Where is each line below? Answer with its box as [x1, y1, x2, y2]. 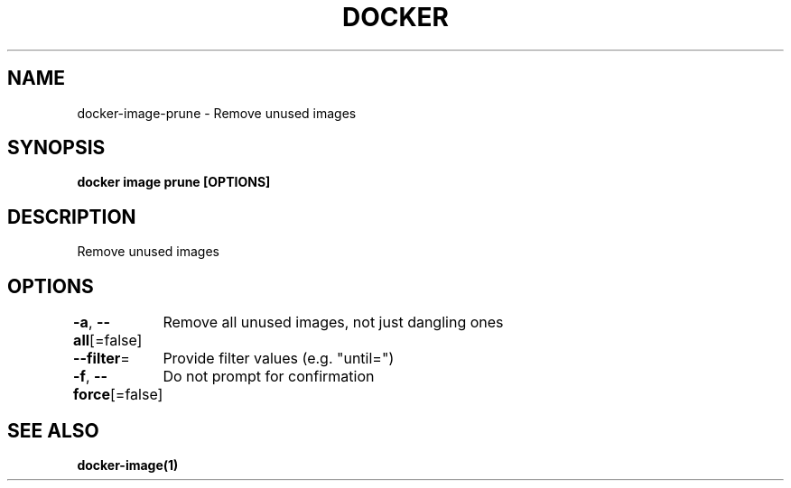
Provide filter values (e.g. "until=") [163, 349, 395, 368]
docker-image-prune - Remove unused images [77, 105, 357, 121]
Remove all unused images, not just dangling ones [163, 313, 504, 332]
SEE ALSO [7, 419, 99, 442]
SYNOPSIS [7, 136, 106, 160]
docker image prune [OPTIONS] [77, 174, 271, 190]
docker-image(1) [77, 456, 179, 473]
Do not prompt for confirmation [163, 367, 375, 386]
